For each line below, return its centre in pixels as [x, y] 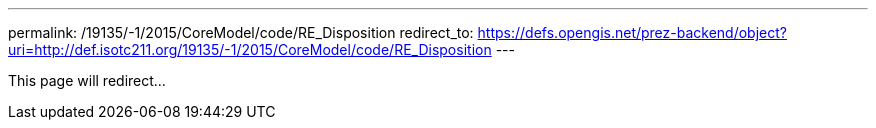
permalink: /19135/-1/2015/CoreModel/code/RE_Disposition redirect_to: [241, 32]
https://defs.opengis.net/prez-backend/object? [632, 32]
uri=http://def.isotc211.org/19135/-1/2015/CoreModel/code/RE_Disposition [250, 49]
